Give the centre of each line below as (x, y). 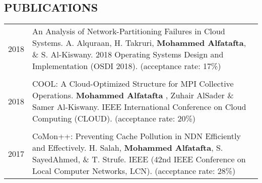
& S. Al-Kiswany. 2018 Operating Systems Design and (128, 54)
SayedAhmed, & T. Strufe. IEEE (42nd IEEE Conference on (139, 159)
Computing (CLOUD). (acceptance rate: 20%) (114, 118)
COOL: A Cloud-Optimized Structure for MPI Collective (133, 84)
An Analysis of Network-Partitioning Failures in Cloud (129, 31)
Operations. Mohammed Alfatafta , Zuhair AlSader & (133, 95)
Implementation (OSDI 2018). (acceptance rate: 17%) (127, 66)
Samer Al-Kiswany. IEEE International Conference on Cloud (139, 107)
